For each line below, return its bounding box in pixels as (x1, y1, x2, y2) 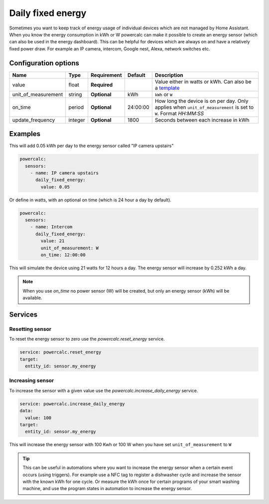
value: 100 (25, 415, 52, 421)
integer (68, 116, 86, 123)
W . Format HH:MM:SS (154, 110, 204, 117)
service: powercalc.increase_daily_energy (19, 401, 125, 406)
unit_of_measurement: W (40, 245, 99, 251)
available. (22, 295, 42, 301)
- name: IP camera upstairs (30, 170, 99, 175)
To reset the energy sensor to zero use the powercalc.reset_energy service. (9, 336, 165, 342)
